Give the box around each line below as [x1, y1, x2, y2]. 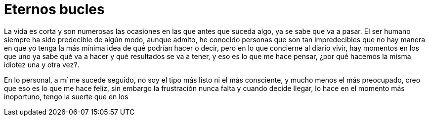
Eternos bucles [4, 1, 105, 18]
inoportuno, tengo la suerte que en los [4, 92, 129, 101]
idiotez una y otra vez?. [4, 60, 80, 69]
